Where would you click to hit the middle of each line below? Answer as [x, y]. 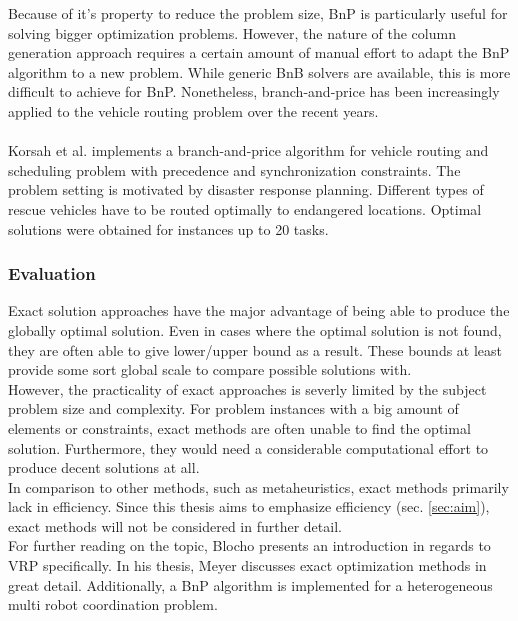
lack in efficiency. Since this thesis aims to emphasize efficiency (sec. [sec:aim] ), [249, 506]
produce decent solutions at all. [104, 467]
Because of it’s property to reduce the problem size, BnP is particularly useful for [258, 13]
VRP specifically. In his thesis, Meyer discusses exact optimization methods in [247, 565]
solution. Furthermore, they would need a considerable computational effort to [248, 447]
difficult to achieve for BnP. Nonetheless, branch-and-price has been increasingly [254, 91]
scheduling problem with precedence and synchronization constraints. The [234, 169]
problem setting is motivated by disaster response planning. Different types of [246, 189]
